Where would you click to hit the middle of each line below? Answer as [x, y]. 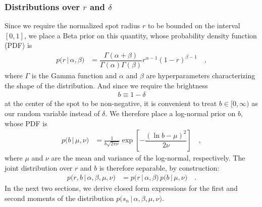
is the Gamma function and [74, 75]
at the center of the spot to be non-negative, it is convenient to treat [111, 103]
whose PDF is [26, 123]
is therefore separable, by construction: [159, 167]
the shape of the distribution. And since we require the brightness [106, 85]
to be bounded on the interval [194, 25]
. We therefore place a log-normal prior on [170, 113]
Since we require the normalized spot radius [72, 25]
